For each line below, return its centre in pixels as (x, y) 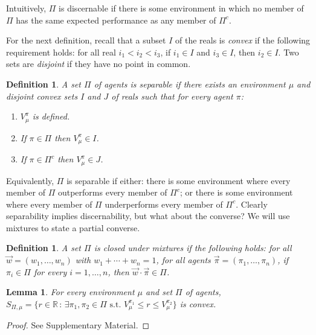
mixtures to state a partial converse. (73, 227)
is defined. (51, 116)
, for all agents (183, 260)
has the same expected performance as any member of (116, 20)
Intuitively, (26, 8)
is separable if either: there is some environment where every (179, 180)
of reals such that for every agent (172, 96)
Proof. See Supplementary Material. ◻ (78, 325)
